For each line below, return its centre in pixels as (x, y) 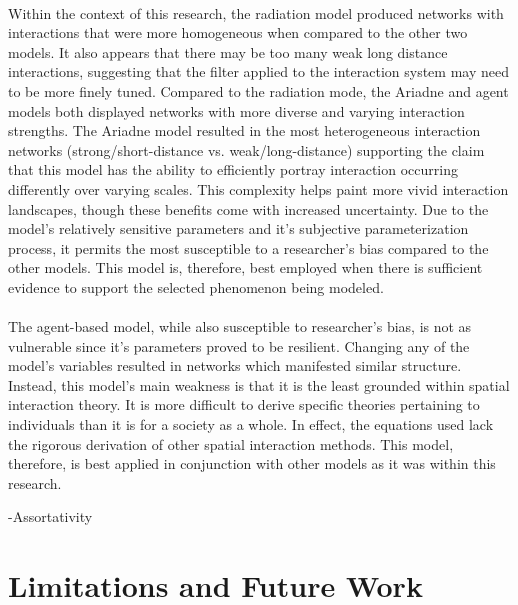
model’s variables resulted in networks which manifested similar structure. (235, 365)
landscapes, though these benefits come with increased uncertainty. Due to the (248, 208)
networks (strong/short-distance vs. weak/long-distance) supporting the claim (246, 149)
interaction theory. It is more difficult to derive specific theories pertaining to (244, 404)
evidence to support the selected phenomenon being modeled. (196, 286)
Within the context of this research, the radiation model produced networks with (256, 12)
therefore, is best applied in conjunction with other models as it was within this (252, 463)
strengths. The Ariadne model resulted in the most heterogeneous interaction (244, 130)
